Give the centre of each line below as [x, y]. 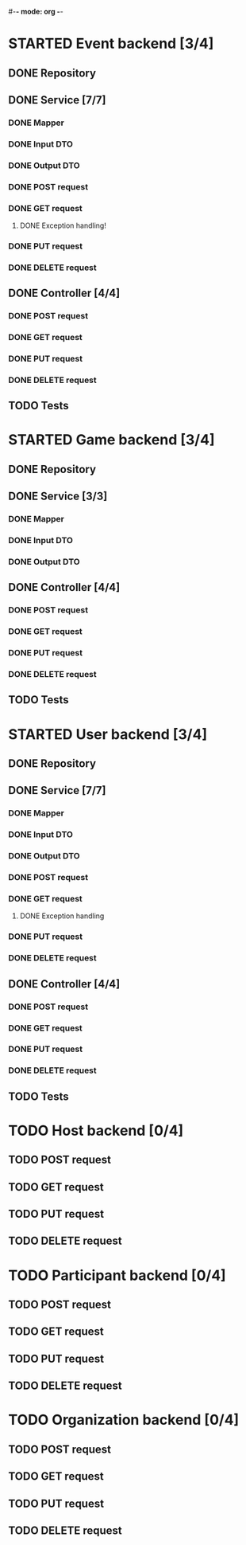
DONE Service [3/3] [58, 497]
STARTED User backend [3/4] [108, 734]
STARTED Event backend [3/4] [111, 44]
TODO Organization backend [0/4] [124, 1420]
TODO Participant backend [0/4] [117, 1275]
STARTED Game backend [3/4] [111, 440]
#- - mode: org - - [36, 12]
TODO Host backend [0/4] [96, 1130]
